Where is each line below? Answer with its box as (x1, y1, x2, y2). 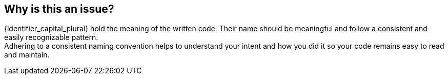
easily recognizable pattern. (4, 33, 98, 42)
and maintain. (4, 50, 50, 60)
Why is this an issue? (4, 3, 114, 15)
